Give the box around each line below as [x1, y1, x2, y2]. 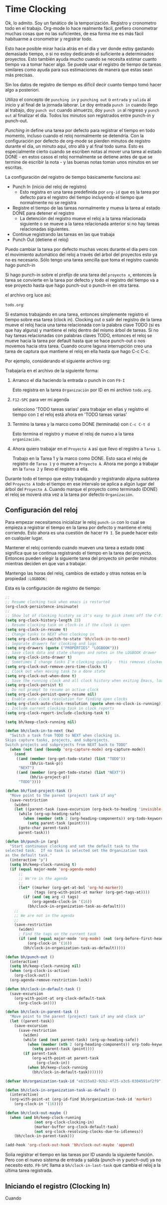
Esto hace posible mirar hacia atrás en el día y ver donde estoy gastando [5, 45, 154, 51]
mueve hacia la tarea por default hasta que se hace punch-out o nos [5, 338, 146, 344]
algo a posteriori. [5, 87, 40, 93]
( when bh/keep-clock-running [27, 1065, 88, 1070]
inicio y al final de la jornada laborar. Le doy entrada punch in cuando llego [5, 102, 158, 108]
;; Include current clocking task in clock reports [5, 706, 114, 711]
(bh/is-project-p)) [29, 775, 70, 780]
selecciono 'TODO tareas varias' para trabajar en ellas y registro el [12, 406, 149, 412]
